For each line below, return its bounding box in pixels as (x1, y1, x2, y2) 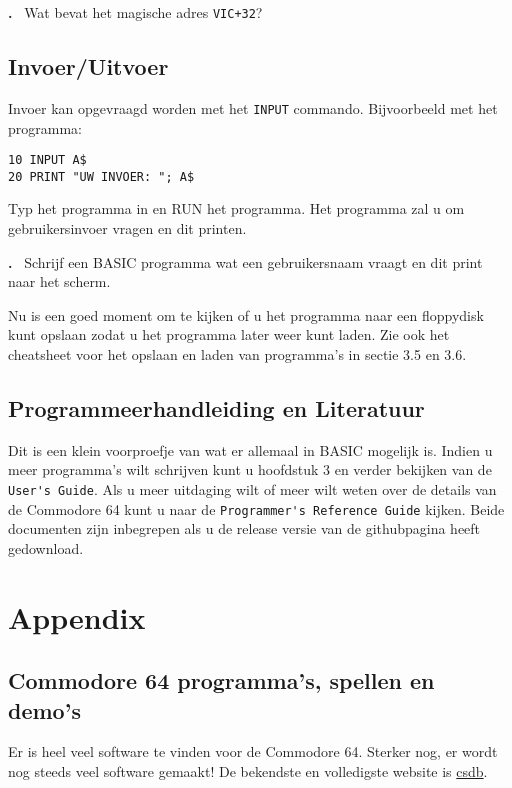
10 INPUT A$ (8, 153, 87, 168)
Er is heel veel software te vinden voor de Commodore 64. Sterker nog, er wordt (8, 741, 498, 762)
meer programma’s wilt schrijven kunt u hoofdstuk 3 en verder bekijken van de (8, 459, 492, 480)
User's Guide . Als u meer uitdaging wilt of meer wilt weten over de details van (8, 478, 497, 499)
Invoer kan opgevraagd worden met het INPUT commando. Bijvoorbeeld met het (8, 97, 498, 118)
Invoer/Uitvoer (8, 51, 169, 82)
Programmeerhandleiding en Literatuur (8, 392, 425, 423)
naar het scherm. (8, 271, 111, 292)
